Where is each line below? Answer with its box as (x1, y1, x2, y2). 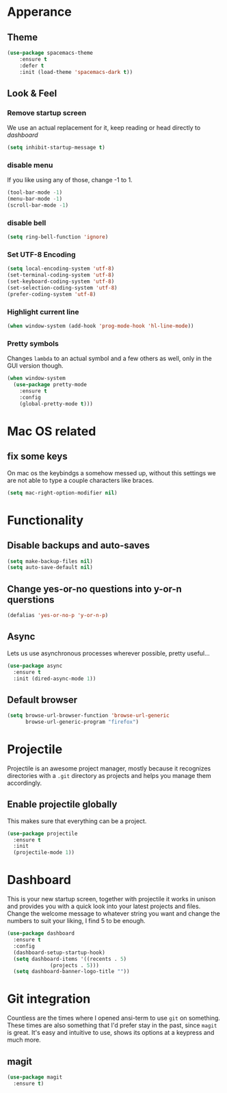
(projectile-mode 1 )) (13, 849, 75, 856)
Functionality (7, 512, 84, 528)
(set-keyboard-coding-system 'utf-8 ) (7, 278, 115, 285)
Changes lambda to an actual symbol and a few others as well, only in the (7, 354, 212, 363)
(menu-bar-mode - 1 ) (7, 196, 63, 203)
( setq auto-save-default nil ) (7, 564, 94, 571)
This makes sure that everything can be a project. (7, 816, 147, 825)
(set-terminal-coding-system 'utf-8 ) (7, 272, 115, 279)
